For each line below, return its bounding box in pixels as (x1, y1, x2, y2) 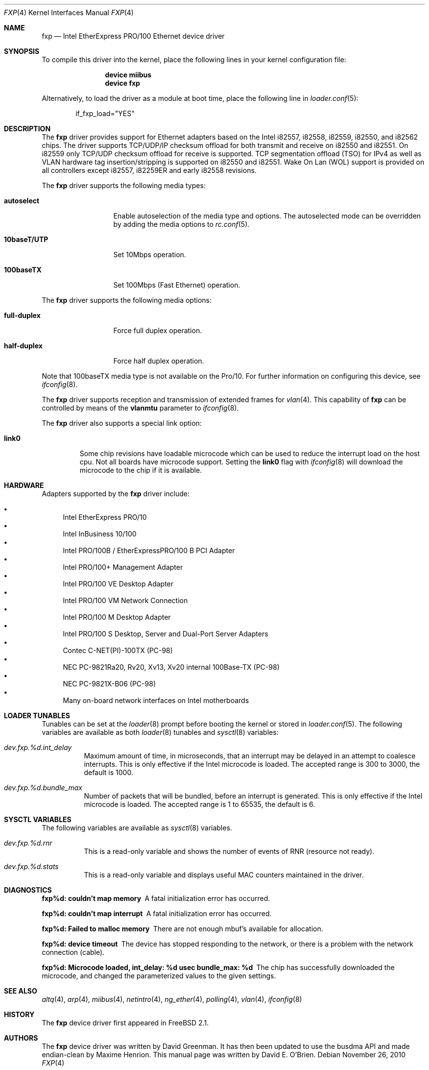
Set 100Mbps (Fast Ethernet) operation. (113, 281, 240, 289)
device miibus (105, 71, 152, 79)
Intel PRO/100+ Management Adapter (63, 563, 183, 571)
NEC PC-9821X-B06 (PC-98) (63, 680, 156, 688)
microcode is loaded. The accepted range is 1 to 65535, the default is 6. (84, 800, 315, 808)
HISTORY (4, 1010, 35, 1019)
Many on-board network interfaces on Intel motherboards (63, 696, 249, 705)
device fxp (105, 79, 140, 87)
